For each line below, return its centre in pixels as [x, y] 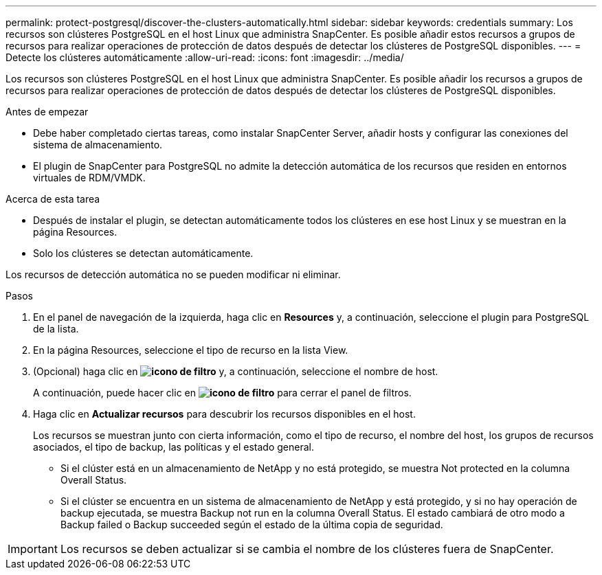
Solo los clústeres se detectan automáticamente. [143, 253]
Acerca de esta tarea [53, 199]
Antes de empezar [47, 112]
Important [33, 549]
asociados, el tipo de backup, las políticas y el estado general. [174, 447]
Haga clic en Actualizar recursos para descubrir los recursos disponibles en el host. [224, 414]
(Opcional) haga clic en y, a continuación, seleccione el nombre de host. [236, 371]
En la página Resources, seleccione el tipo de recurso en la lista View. [191, 350]
